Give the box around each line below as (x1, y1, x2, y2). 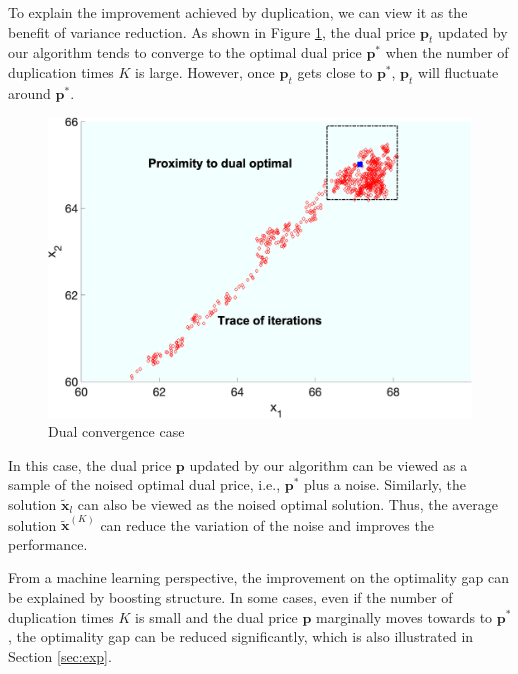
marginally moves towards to (316, 606, 493, 627)
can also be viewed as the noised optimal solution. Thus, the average (77, 493, 498, 514)
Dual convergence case (48, 421, 185, 442)
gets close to (297, 61, 373, 82)
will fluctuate (418, 61, 499, 82)
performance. (8, 533, 88, 554)
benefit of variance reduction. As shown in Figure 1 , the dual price (8, 21, 416, 42)
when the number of (385, 42, 509, 63)
